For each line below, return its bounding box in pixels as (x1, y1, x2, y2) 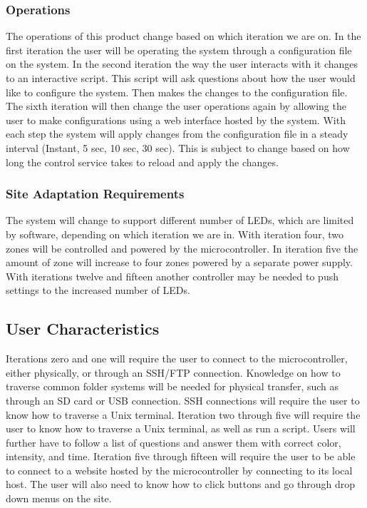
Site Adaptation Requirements (6, 185, 185, 203)
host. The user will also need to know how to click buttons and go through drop (6, 477, 356, 492)
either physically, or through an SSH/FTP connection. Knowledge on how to (6, 365, 341, 380)
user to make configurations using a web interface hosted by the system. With (6, 112, 346, 127)
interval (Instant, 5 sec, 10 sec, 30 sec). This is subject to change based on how (6, 140, 350, 155)
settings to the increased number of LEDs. (6, 283, 190, 298)
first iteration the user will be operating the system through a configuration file (6, 42, 352, 57)
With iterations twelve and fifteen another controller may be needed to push (6, 268, 338, 283)
